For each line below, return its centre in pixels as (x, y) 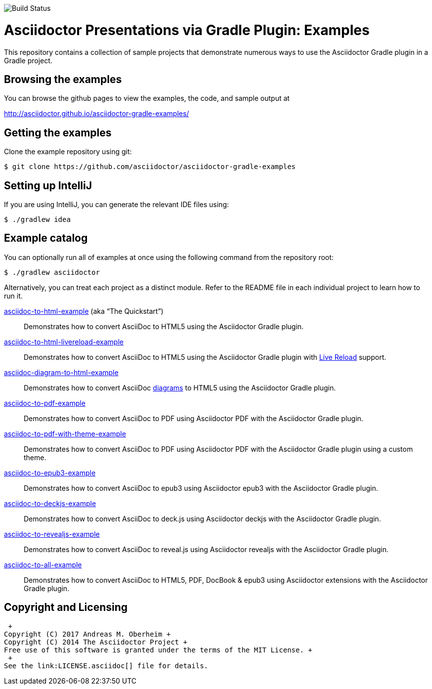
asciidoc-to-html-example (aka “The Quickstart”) (84, 311)
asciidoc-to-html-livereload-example (64, 342)
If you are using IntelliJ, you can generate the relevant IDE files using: (117, 205)
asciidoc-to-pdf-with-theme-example (65, 433)
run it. (13, 296)
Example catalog (46, 238)
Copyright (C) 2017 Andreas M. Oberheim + (87, 634)
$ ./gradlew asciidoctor (52, 272)
